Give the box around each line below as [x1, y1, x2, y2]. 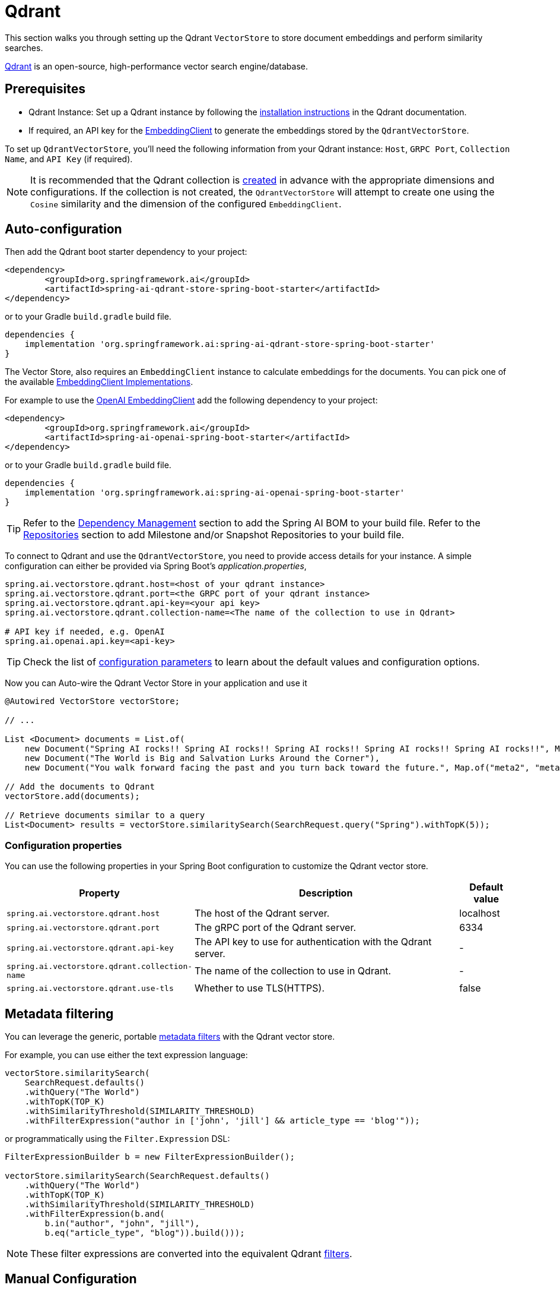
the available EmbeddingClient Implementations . [5, 377, 193, 387]
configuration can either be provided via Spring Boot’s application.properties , [5, 561, 307, 572]
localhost [459, 907, 500, 920]
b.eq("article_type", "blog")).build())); [44, 1228, 245, 1238]
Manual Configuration [5, 1271, 137, 1287]
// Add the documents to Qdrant [5, 782, 155, 792]
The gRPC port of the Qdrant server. [195, 921, 357, 934]
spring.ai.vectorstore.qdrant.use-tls [7, 983, 174, 993]
